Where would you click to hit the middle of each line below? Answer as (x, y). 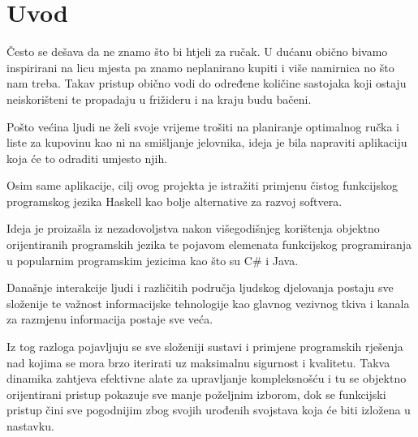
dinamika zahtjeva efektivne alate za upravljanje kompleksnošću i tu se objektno (207, 378)
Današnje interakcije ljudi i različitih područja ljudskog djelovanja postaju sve (200, 287)
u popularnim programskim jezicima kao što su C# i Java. (153, 260)
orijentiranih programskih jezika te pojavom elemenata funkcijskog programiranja (209, 244)
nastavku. (30, 426)
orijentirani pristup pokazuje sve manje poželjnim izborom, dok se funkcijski (196, 394)
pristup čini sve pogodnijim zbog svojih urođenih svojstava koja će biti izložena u (209, 410)
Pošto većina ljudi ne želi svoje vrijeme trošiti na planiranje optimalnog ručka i (203, 126)
